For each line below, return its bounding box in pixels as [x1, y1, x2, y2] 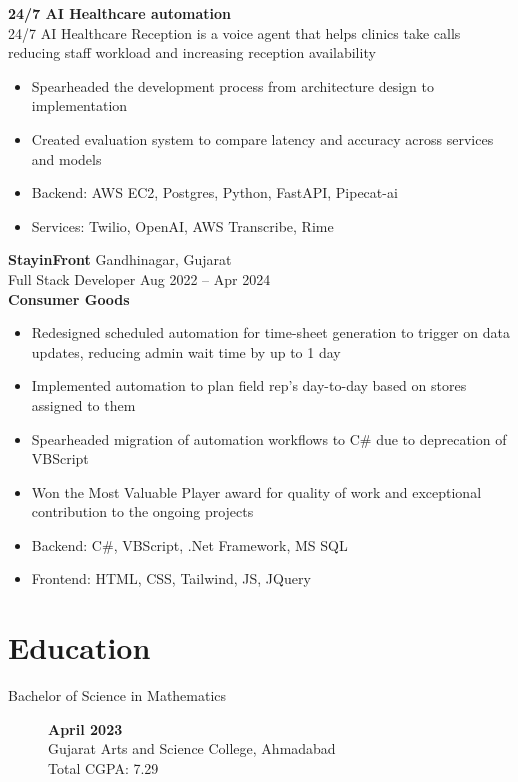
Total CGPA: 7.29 [48, 757, 159, 778]
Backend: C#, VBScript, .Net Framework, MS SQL [31, 534, 348, 555]
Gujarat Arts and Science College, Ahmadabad [48, 738, 336, 759]
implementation [31, 95, 128, 116]
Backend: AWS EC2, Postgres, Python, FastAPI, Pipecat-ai [31, 182, 398, 203]
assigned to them [31, 394, 136, 415]
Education [8, 627, 151, 668]
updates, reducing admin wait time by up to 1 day [31, 341, 341, 362]
